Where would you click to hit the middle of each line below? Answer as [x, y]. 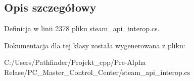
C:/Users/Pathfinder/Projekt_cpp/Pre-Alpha [75, 62]
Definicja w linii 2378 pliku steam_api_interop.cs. [82, 28]
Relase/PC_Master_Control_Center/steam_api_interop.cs [97, 72]
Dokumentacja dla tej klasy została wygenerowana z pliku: [95, 45]
